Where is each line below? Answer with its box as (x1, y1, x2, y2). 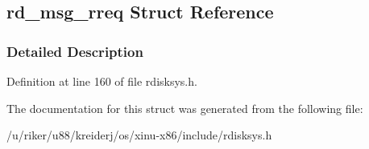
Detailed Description (6, 41, 143, 61)
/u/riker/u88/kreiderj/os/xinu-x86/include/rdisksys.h (6, 127, 272, 143)
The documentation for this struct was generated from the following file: (6, 99, 363, 116)
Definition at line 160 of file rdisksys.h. (6, 73, 197, 89)
